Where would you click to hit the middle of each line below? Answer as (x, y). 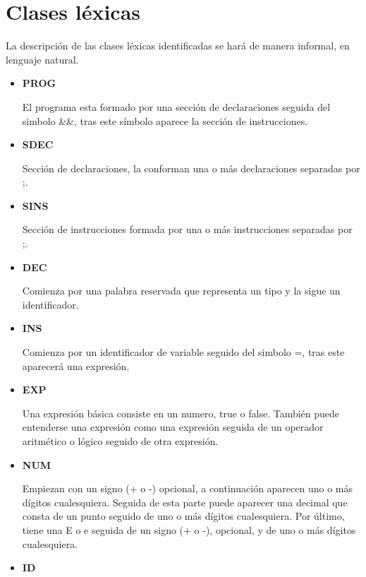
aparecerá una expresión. (76, 365)
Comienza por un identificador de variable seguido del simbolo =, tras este (183, 352)
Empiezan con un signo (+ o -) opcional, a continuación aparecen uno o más (188, 488)
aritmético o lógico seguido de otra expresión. (120, 441)
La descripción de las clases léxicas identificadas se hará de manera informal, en (178, 46)
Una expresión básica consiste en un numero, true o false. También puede (181, 413)
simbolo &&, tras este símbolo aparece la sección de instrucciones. (165, 120)
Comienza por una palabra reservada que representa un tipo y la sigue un (181, 291)
